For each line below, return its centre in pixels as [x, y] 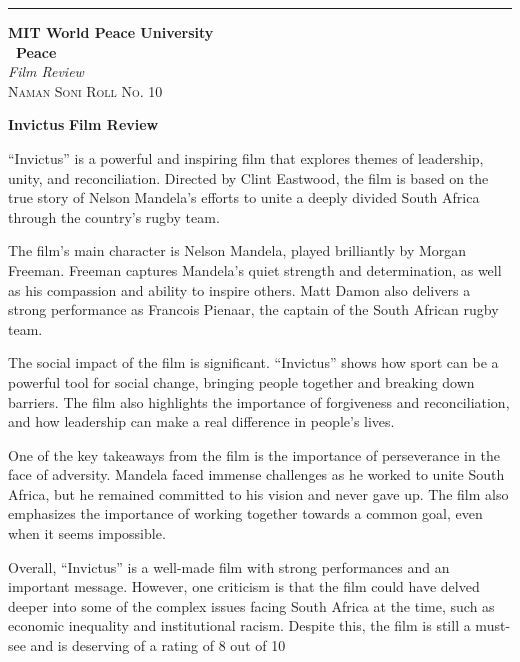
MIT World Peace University [111, 32]
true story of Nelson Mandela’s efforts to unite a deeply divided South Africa [244, 197]
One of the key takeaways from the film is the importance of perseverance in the [254, 454]
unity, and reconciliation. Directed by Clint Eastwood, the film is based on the [248, 177]
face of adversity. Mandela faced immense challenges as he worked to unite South [256, 474]
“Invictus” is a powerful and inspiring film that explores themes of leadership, [246, 157]
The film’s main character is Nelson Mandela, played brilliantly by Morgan [237, 250]
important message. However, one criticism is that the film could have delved [244, 586]
